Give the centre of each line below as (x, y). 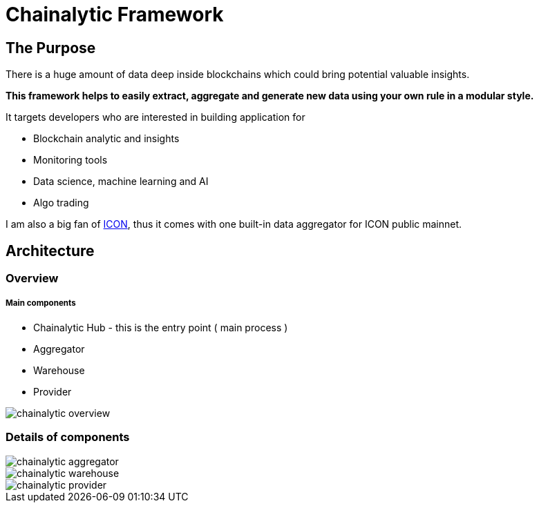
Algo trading (61, 203)
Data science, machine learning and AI (121, 182)
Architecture (50, 251)
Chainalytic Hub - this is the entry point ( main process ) (161, 327)
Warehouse (59, 370)
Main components (41, 303)
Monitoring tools (70, 160)
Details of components (68, 437)
